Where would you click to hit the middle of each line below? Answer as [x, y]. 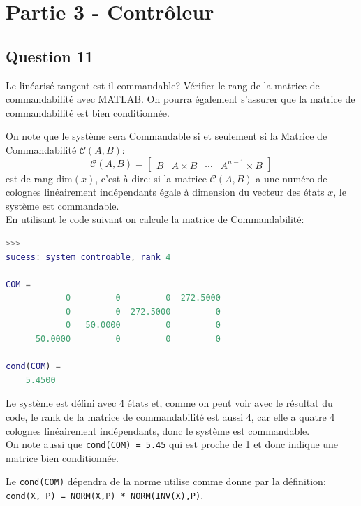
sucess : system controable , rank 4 [88, 257]
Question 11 [50, 56]
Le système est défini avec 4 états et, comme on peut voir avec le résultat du [169, 403]
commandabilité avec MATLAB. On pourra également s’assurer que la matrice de [180, 99]
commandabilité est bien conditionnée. [88, 112]
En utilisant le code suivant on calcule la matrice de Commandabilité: [155, 219]
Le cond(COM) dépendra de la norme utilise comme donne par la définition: [166, 481]
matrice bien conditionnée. [62, 457]
